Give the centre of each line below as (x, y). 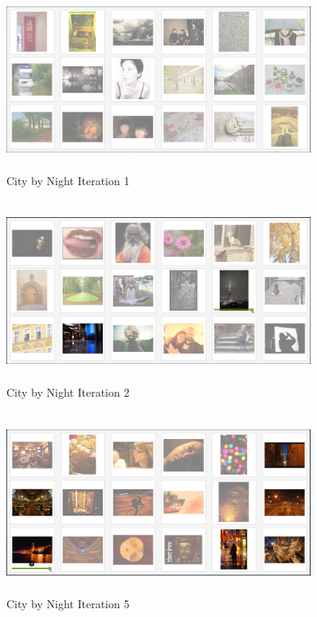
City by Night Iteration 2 (68, 392)
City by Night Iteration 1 (68, 181)
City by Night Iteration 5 (68, 604)
